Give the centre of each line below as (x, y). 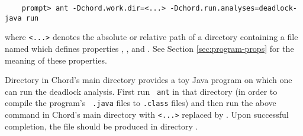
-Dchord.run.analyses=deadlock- (233, 8)
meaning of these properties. (56, 60)
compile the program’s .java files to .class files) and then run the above (141, 103)
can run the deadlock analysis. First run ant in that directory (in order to (141, 91)
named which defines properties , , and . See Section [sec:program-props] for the (149, 48)
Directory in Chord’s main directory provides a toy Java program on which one (149, 80)
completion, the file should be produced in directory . (101, 126)
